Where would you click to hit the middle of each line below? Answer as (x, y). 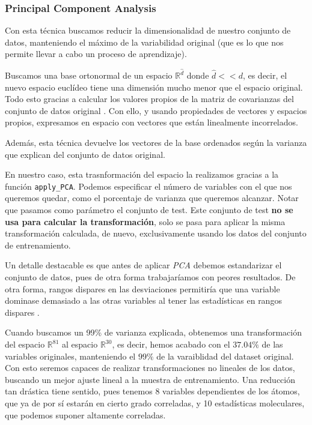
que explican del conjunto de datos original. (85, 154)
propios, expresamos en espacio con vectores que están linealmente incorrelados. (151, 122)
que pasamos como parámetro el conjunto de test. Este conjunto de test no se (149, 210)
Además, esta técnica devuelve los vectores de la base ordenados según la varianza (156, 143)
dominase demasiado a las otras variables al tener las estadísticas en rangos (143, 300)
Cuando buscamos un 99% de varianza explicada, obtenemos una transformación (153, 332)
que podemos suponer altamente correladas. (85, 414)
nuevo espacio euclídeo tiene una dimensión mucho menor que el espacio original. (154, 87)
